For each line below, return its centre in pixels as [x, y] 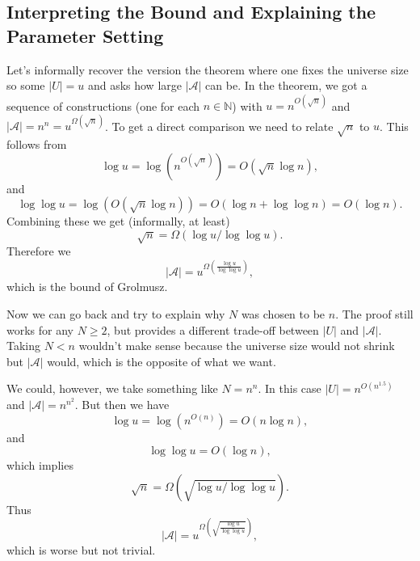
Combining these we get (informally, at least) [118, 221]
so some [26, 85]
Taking [24, 346]
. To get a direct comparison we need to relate [219, 126]
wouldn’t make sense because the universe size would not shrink [237, 346]
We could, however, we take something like [112, 388]
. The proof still [374, 314]
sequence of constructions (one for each [103, 105]
